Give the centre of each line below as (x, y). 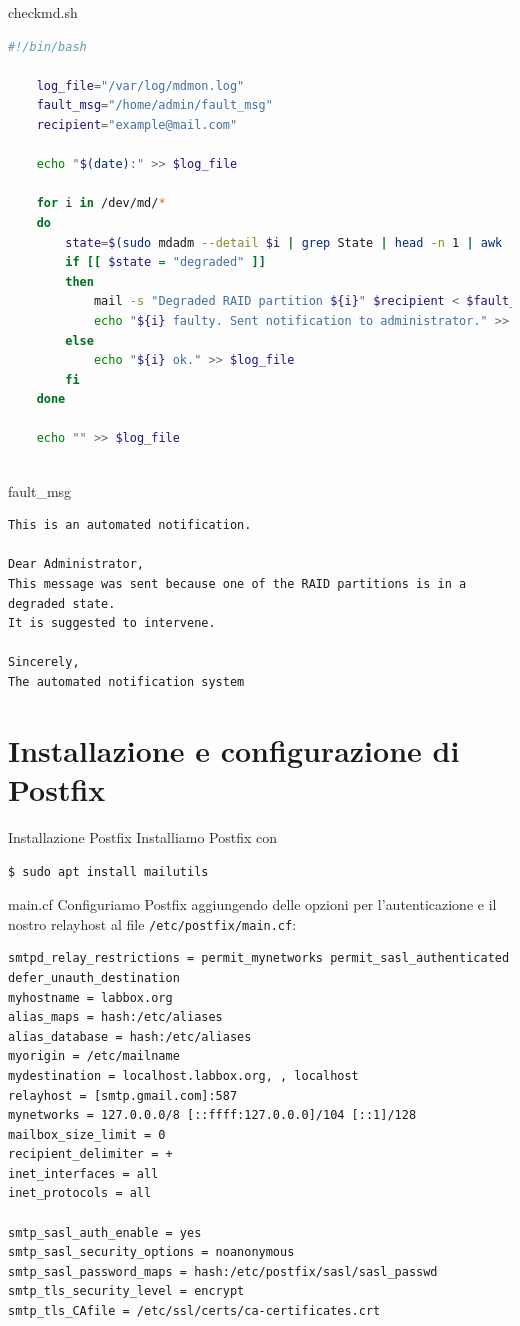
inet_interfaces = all (83, 1173)
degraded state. (62, 603)
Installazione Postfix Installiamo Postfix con (143, 836)
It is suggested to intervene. (112, 623)
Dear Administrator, (76, 564)
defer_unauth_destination (94, 977)
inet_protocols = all (80, 1193)
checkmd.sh (43, 12)
